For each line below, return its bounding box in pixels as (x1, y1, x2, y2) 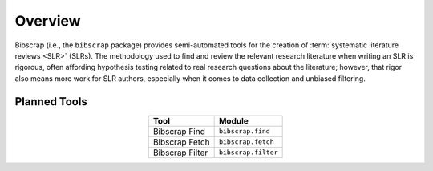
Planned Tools (14, 95, 87, 108)
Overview (14, 12, 81, 30)
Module (218, 115, 249, 126)
